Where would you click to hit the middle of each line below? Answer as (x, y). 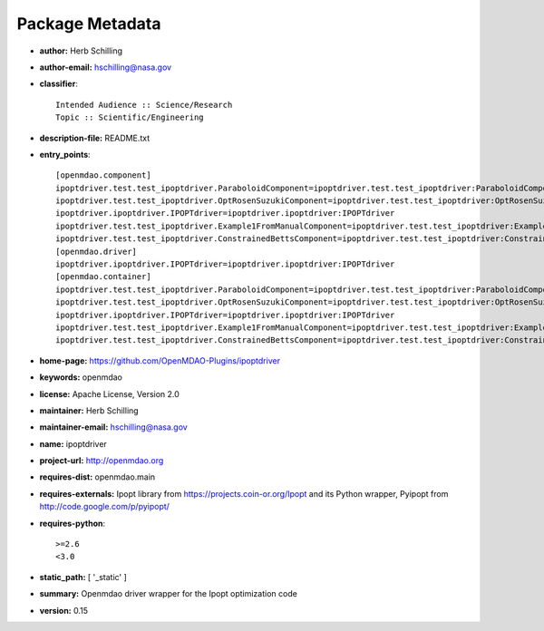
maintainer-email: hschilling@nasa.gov (113, 427)
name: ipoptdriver (73, 443)
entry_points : (65, 154)
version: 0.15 (64, 610)
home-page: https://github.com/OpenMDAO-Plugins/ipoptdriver (160, 360)
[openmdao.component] (103, 175)
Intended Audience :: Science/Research (144, 105)
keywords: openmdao (81, 377)
